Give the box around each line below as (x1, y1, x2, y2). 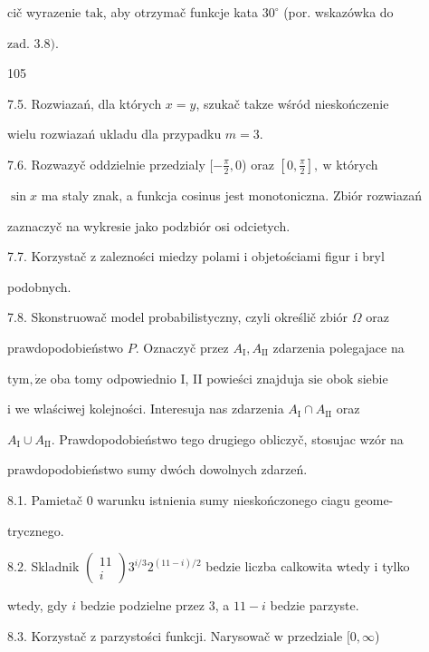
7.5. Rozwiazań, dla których (7, 93, 162, 112)
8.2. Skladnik (7, 557, 80, 576)
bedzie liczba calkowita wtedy (205, 557, 370, 576)
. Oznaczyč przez (135, 337, 229, 356)
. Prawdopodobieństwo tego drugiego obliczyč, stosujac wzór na (51, 429, 404, 448)
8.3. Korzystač (7, 626, 87, 645)
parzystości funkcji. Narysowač (100, 626, 271, 645)
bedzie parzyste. (270, 596, 359, 615)
